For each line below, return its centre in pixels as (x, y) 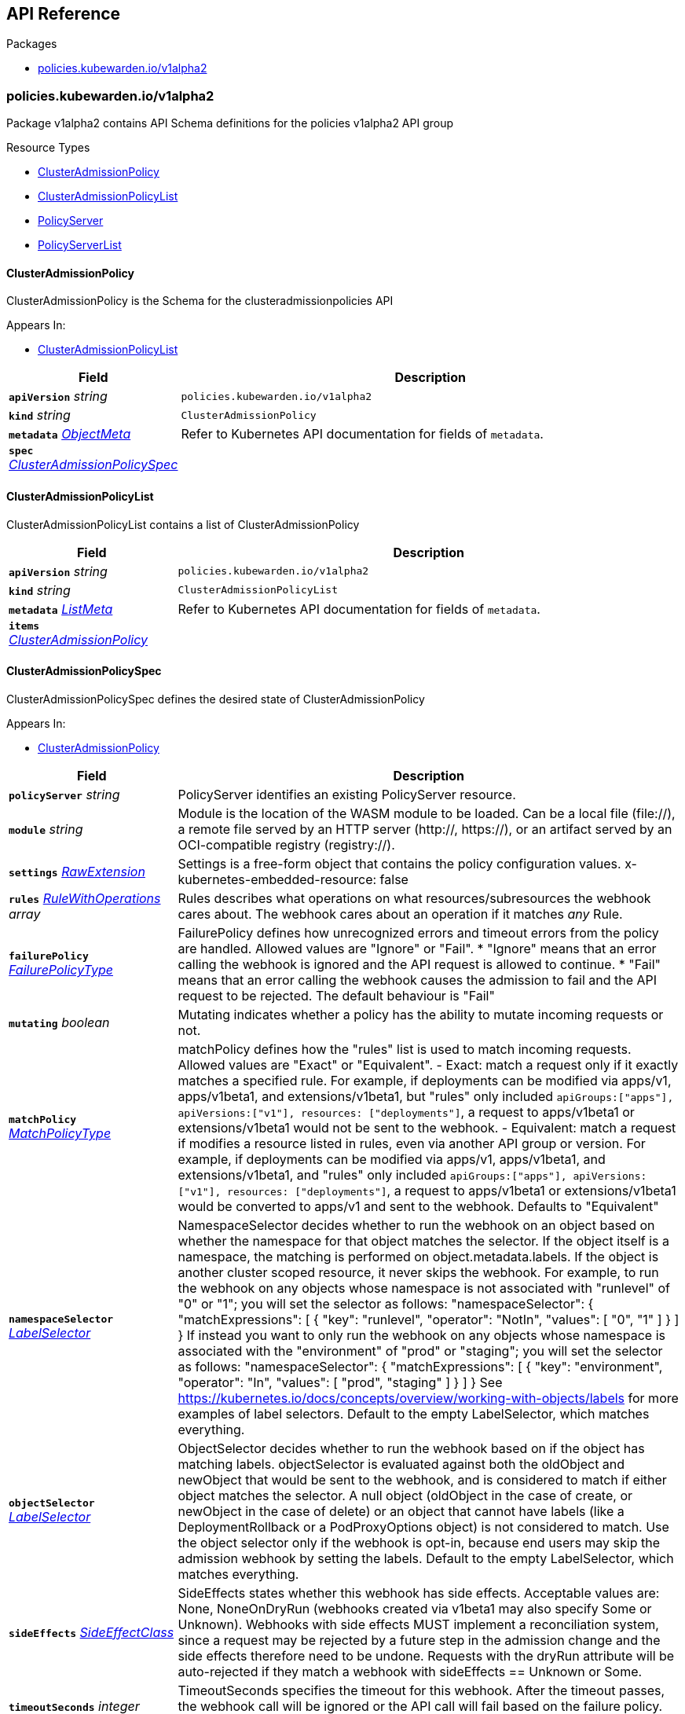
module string (46, 829)
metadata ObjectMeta (70, 434)
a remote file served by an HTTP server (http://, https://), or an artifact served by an (425, 829)
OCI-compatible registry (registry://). (286, 844)
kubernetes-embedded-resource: (277, 879)
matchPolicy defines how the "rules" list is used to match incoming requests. (405, 1049)
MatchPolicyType (60, 1134)
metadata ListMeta (61, 609)
